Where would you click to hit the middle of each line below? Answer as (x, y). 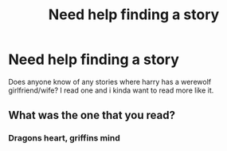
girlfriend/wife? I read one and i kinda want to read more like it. (111, 90)
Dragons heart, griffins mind (65, 138)
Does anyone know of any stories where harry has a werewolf (110, 81)
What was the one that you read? (92, 115)
